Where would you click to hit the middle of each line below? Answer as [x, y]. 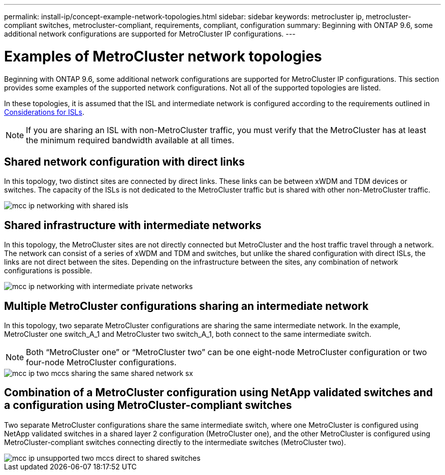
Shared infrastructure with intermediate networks [133, 225]
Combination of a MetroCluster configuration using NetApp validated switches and [219, 393]
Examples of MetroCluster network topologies [163, 56]
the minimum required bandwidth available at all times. [130, 140]
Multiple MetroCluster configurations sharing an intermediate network [186, 306]
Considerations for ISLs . [44, 112]
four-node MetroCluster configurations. [101, 362]
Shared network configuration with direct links [124, 162]
